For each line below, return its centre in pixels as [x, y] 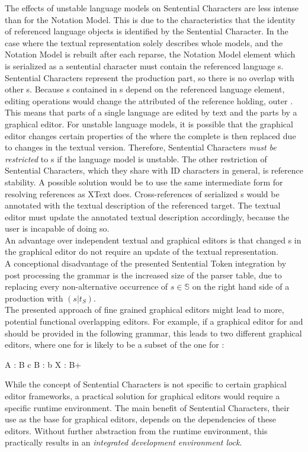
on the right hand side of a [241, 286]
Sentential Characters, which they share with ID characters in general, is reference [154, 170]
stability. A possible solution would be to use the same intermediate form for [144, 182]
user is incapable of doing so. [57, 228]
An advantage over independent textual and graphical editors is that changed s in [153, 240]
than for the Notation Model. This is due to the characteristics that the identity [150, 19]
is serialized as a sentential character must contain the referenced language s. [144, 65]
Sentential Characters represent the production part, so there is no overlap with [150, 77]
